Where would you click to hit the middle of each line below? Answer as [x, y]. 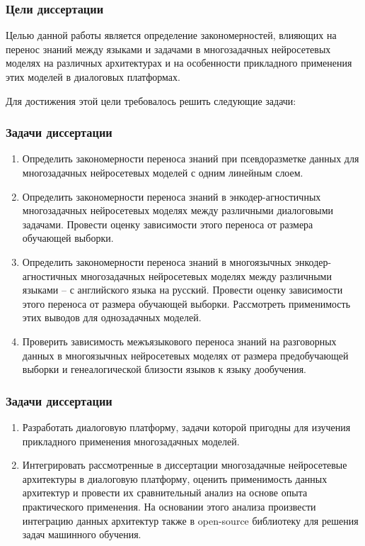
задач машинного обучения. [82, 534]
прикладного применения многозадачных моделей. [131, 441]
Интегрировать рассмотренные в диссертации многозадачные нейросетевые [185, 465]
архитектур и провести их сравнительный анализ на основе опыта [165, 492]
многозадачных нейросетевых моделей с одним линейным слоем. [163, 172]
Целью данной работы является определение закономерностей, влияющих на [171, 35]
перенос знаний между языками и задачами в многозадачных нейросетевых [168, 49]
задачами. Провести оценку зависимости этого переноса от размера [168, 224]
